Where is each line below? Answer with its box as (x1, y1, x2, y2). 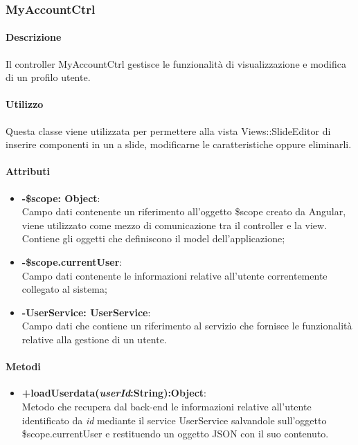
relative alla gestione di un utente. (21, 332, 167, 346)
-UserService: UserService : (21, 305, 151, 319)
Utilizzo (6, 97, 44, 111)
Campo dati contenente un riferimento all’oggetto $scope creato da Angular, (21, 204, 346, 219)
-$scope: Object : (21, 190, 100, 205)
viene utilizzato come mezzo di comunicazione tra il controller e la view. (21, 217, 328, 232)
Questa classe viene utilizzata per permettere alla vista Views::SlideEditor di (6, 123, 331, 138)
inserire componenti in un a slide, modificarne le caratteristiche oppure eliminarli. (6, 137, 352, 152)
